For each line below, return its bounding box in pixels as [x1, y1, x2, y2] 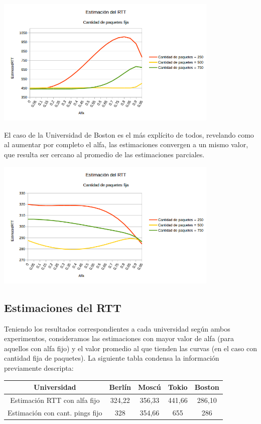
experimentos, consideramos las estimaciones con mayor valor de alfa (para [4, 333, 234, 344]
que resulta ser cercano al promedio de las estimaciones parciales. [4, 149, 205, 159]
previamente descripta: [4, 362, 74, 373]
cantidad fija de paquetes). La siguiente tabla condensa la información [4, 353, 219, 363]
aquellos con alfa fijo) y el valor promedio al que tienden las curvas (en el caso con [4, 343, 257, 353]
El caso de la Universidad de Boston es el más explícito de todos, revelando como [4, 129, 254, 140]
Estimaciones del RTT [4, 299, 121, 315]
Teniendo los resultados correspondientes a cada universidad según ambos [4, 323, 230, 334]
